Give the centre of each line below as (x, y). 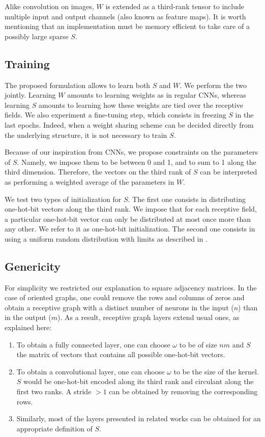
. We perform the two (213, 85)
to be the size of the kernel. (216, 371)
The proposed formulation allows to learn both (78, 85)
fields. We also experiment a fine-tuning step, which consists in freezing (115, 115)
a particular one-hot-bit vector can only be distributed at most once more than (128, 218)
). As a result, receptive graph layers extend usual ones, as (149, 317)
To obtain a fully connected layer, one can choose (93, 344)
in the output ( (28, 317)
